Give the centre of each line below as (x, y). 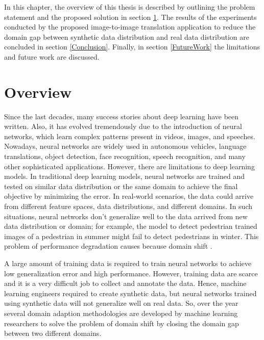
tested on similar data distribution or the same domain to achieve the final (121, 186)
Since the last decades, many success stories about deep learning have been (122, 116)
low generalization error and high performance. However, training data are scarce (131, 273)
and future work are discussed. (52, 56)
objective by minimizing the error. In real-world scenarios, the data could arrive (129, 196)
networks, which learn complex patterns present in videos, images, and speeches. (130, 136)
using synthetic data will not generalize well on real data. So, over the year (121, 303)
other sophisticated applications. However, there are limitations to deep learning (129, 166)
